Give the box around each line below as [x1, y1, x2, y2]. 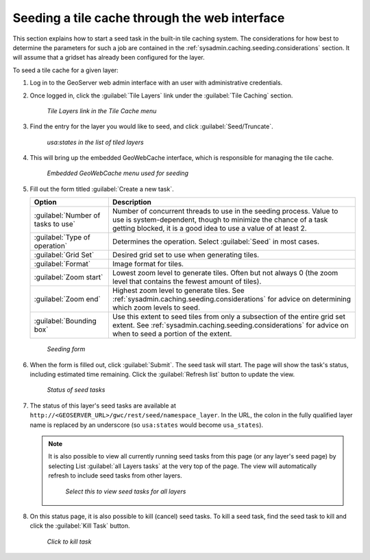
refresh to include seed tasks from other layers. [48, 471, 183, 480]
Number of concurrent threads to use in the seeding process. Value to [112, 207, 338, 216]
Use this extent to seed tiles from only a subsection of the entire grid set [112, 312, 346, 322]
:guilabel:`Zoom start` [34, 272, 103, 282]
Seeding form [47, 345, 86, 353]
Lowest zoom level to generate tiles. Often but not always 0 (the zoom [112, 268, 338, 278]
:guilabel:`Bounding [34, 316, 97, 326]
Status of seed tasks [47, 386, 106, 394]
